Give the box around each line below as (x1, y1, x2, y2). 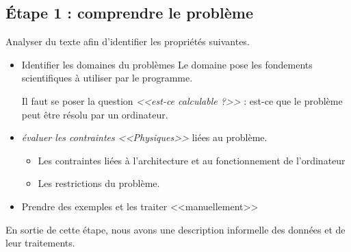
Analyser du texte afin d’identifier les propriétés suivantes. (5, 34, 250, 49)
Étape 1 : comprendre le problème (5, 2, 253, 23)
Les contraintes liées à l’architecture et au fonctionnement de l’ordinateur (38, 153, 346, 167)
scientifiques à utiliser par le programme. (21, 71, 193, 85)
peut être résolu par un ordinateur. (21, 107, 168, 121)
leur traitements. (5, 236, 75, 250)
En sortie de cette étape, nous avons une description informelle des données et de (5, 222, 346, 236)
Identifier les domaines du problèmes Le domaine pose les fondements (21, 57, 313, 71)
